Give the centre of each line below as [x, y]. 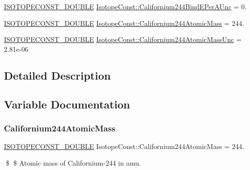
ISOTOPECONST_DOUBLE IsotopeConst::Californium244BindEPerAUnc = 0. [125, 6]
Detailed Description [57, 75]
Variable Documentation [67, 104]
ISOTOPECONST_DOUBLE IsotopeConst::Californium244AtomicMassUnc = [123, 39]
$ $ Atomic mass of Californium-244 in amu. [73, 162]
